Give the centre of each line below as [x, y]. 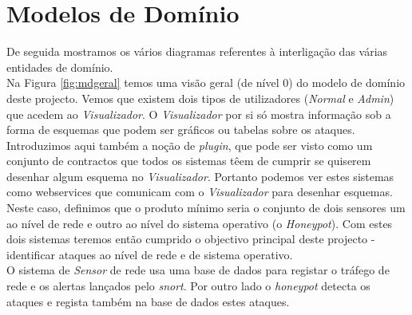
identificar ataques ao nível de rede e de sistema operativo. [150, 254]
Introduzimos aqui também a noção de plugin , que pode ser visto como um [190, 145]
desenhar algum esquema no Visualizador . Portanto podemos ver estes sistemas [200, 176]
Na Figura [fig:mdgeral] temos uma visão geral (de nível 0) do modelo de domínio [206, 83]
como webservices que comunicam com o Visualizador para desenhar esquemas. [200, 192]
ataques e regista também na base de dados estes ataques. [148, 301]
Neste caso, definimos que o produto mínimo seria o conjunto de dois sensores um [206, 208]
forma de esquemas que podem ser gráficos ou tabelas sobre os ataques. [181, 130]
